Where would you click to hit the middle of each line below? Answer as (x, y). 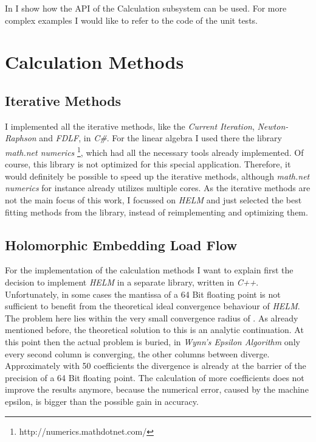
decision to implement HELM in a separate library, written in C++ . (132, 282)
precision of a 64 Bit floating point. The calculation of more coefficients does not (155, 377)
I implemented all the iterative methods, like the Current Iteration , (130, 126)
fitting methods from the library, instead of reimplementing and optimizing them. (156, 212)
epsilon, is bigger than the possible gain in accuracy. (102, 401)
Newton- (273, 126)
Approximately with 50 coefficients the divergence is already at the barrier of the (156, 366)
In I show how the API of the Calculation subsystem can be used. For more (146, 8)
